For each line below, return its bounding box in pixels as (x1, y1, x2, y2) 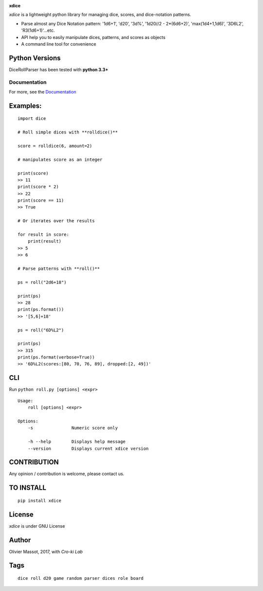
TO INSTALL (9, 484, 46, 492)
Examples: (9, 101, 42, 110)
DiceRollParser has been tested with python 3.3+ (9, 66, 109, 73)
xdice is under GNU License (9, 523, 65, 529)
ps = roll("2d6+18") (18, 279, 67, 285)
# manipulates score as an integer (18, 156, 103, 162)
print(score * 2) (18, 184, 59, 190)
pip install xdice (18, 497, 62, 503)
